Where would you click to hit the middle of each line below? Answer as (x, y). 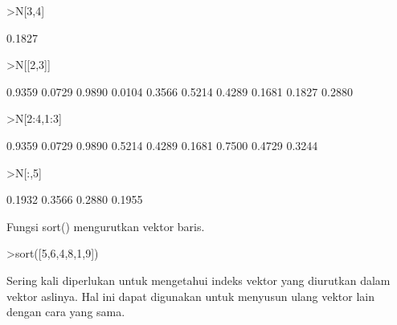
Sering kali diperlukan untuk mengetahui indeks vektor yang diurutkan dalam (198, 280)
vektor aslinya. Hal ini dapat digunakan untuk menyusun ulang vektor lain (191, 296)
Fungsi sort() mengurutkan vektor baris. (106, 226)
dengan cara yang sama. (66, 312)
